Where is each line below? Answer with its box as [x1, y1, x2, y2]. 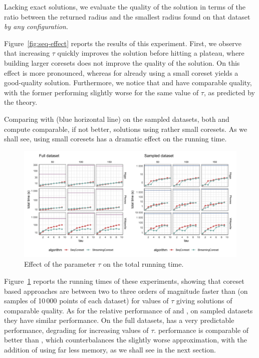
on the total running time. [103, 259, 184, 269]
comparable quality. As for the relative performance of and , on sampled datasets [4, 305, 253, 315]
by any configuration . [4, 21, 68, 32]
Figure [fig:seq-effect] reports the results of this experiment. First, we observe [4, 38, 242, 48]
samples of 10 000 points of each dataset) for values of [4, 295, 169, 306]
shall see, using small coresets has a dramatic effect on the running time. [4, 133, 227, 144]
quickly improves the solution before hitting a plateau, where [57, 48, 244, 58]
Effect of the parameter [24, 259, 96, 269]
